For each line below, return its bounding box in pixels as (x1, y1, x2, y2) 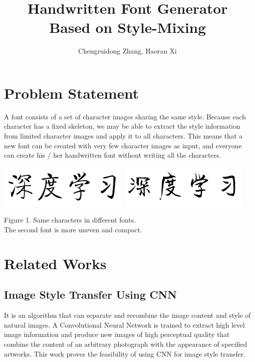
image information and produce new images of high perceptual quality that (4, 329, 230, 339)
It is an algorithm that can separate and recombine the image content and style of (4, 310, 251, 320)
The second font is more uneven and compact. (4, 224, 142, 234)
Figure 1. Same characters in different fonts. (4, 215, 136, 225)
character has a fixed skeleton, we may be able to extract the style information (4, 121, 240, 131)
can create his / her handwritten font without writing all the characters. (4, 150, 221, 160)
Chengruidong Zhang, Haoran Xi (78, 46, 177, 56)
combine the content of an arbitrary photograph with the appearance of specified (4, 338, 247, 349)
